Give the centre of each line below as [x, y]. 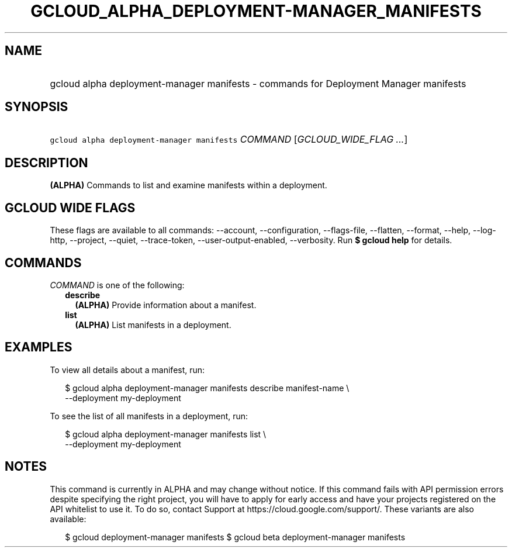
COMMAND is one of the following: [117, 285]
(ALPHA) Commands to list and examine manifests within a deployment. [188, 185]
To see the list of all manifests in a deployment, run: [149, 416]
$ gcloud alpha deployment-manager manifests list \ [166, 434]
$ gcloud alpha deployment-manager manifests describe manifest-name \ [207, 388]
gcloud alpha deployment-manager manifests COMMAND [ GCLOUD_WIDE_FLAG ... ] [229, 139]
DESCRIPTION [46, 163]
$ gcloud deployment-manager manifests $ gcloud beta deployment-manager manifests [235, 537]
